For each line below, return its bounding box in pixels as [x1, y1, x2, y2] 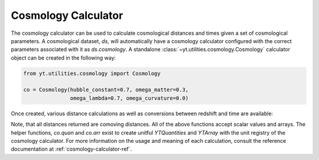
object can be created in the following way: [11, 54, 116, 61]
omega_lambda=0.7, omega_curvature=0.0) [70, 94, 189, 102]
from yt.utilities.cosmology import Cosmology [23, 70, 161, 77]
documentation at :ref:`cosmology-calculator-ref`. [11, 145, 132, 153]
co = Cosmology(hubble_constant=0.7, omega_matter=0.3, [23, 86, 189, 93]
